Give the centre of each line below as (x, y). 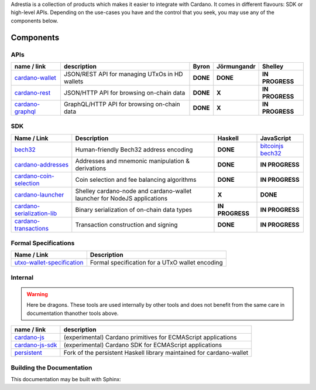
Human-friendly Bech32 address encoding (134, 150)
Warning (37, 294)
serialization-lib (36, 213)
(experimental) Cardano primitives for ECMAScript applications (150, 337)
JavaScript (276, 138)
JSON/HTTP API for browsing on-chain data (124, 93)
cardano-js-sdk (36, 345)
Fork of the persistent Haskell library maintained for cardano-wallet (156, 353)
